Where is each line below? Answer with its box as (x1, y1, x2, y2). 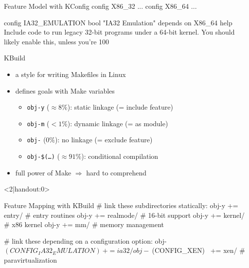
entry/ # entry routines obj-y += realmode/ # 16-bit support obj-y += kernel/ (4, 210, 245, 220)
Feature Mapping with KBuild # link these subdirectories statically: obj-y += (4, 200, 238, 210)
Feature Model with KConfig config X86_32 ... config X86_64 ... (4, 1, 197, 11)
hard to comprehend (86, 167, 146, 177)
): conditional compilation (81, 151, 159, 161)
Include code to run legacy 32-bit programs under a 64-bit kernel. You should (4, 27, 235, 37)
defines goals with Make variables (15, 85, 115, 96)
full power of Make (15, 167, 71, 177)
